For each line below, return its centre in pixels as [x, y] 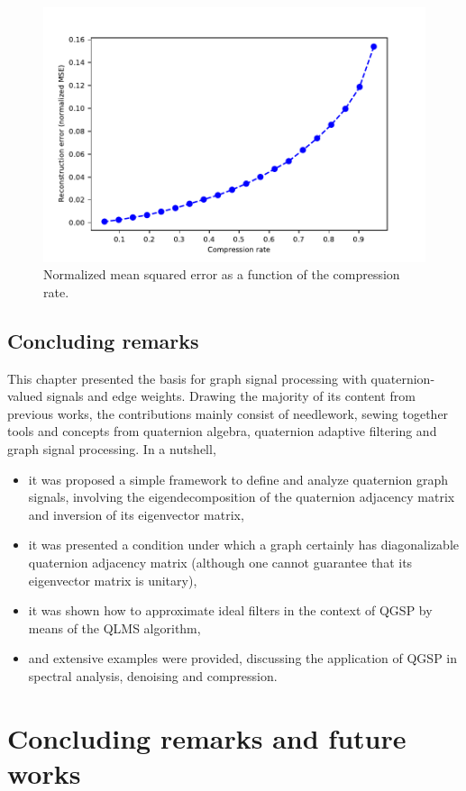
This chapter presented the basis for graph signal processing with [187, 378]
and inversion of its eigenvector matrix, [136, 514]
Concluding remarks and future [207, 737]
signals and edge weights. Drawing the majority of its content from [231, 396]
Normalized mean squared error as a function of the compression [222, 274]
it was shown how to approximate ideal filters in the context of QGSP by [230, 610]
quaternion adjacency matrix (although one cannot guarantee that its [220, 562]
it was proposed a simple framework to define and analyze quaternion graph [238, 479]
